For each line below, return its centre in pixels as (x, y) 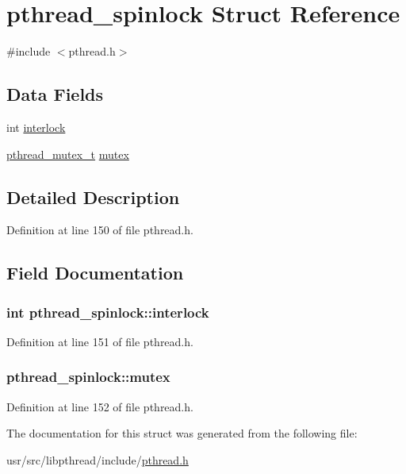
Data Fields (55, 94)
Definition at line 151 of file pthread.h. (100, 341)
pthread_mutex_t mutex (68, 154)
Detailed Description (93, 197)
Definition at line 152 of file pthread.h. (100, 406)
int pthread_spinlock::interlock (108, 312)
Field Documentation (95, 273)
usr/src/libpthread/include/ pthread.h (98, 459)
